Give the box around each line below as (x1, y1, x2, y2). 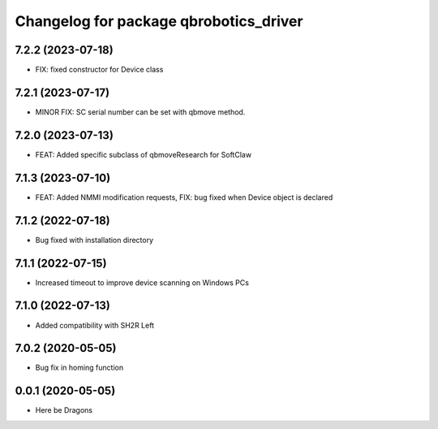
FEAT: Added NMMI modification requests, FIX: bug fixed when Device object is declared (35, 192, 333, 202)
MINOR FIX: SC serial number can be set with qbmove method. (35, 106, 246, 117)
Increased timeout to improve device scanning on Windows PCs (35, 277, 249, 288)
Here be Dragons (35, 405, 93, 415)
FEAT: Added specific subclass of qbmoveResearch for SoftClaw (35, 149, 251, 159)
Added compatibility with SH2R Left (35, 320, 154, 330)
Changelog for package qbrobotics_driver (15, 12, 303, 30)
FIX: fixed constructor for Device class (35, 65, 164, 75)
